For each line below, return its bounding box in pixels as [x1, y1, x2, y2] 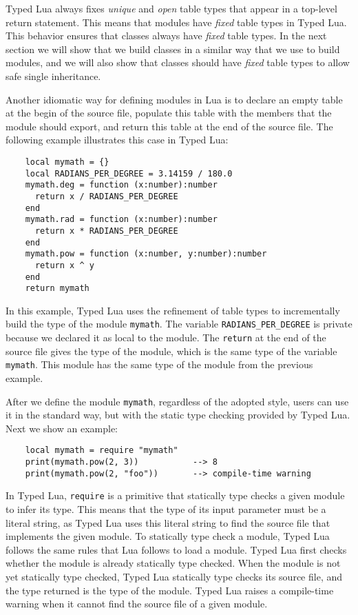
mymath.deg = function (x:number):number [25, 180, 218, 190]
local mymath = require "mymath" [25, 445, 178, 456]
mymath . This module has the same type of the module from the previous [6, 357, 313, 372]
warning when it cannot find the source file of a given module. [6, 596, 268, 611]
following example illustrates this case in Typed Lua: [6, 132, 229, 147]
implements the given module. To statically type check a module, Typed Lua [6, 529, 330, 543]
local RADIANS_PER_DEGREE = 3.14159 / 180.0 [25, 168, 233, 179]
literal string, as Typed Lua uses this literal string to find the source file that [6, 515, 330, 530]
